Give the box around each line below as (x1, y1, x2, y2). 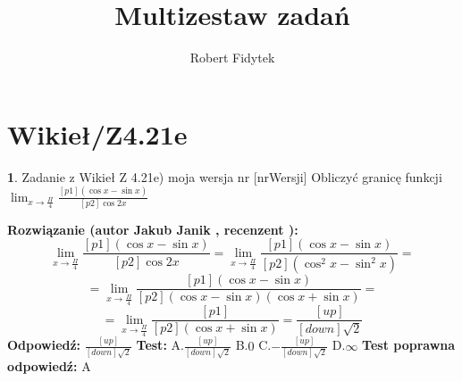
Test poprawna (362, 335, 456, 354)
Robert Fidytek (189, 48, 275, 67)
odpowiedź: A (7, 357, 91, 376)
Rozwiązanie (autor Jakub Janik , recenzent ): (7, 219, 298, 238)
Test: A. (136, 335, 184, 354)
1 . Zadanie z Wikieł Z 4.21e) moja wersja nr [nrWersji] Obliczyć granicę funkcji (7, 167, 442, 186)
